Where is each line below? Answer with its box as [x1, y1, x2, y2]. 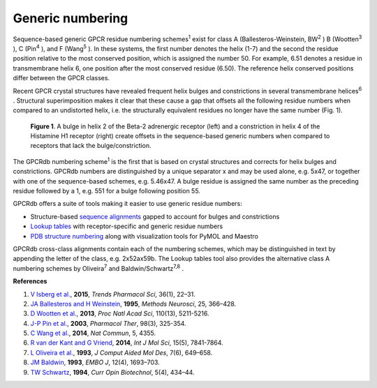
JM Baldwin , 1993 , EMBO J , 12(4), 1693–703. [30, 358, 160, 366]
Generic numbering [13, 10, 128, 26]
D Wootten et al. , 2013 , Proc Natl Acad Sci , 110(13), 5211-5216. [30, 309, 209, 318]
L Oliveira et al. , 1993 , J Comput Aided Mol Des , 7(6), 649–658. [30, 348, 213, 357]
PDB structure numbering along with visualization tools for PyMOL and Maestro [30, 232, 258, 240]
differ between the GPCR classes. [13, 74, 110, 82]
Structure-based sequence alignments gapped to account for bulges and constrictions [30, 212, 280, 221]
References [13, 277, 47, 285]
